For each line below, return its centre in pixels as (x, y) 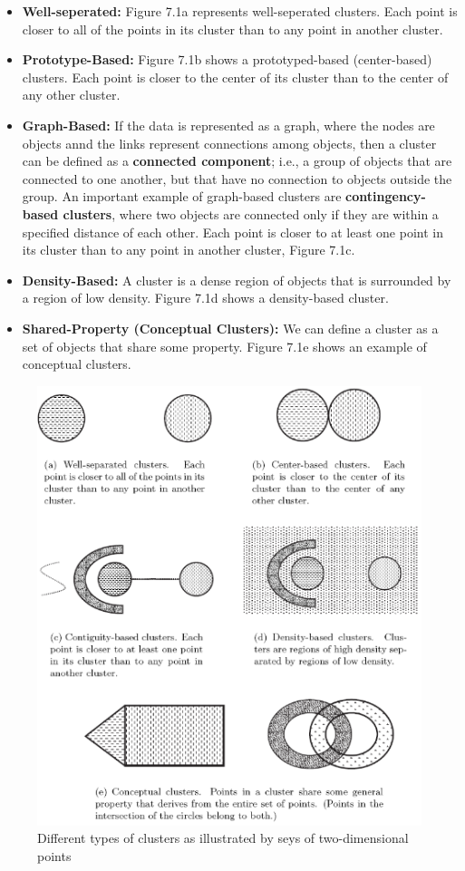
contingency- (386, 196)
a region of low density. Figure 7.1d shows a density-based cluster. (205, 298)
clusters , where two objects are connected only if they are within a (251, 213)
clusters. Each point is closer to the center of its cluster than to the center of (235, 77)
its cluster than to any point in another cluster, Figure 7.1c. (189, 250)
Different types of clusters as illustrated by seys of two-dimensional (223, 838)
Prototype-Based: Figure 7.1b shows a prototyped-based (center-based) (227, 59)
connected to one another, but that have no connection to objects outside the (237, 178)
